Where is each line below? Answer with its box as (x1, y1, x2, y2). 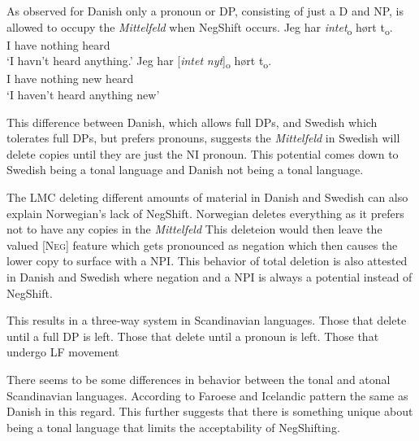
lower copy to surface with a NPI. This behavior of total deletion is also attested (6, 252, 408, 269)
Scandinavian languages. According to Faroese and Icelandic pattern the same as (6, 386, 408, 404)
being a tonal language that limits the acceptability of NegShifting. (6, 418, 340, 435)
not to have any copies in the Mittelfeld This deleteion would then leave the (6, 220, 382, 238)
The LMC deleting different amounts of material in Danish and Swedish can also (6, 189, 408, 205)
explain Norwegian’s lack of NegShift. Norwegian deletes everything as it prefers (6, 204, 404, 221)
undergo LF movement (6, 343, 119, 360)
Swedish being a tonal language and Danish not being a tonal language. (6, 161, 364, 178)
